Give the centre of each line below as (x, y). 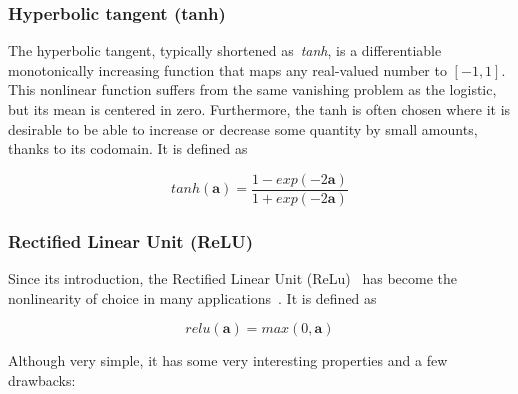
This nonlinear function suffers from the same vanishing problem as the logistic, (252, 89)
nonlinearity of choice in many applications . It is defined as (192, 297)
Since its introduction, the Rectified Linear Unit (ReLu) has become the (233, 278)
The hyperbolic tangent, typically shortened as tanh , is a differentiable (225, 50)
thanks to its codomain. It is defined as (128, 148)
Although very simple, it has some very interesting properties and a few (228, 360)
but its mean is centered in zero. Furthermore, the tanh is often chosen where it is (259, 109)
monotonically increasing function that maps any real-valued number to (227, 69)
